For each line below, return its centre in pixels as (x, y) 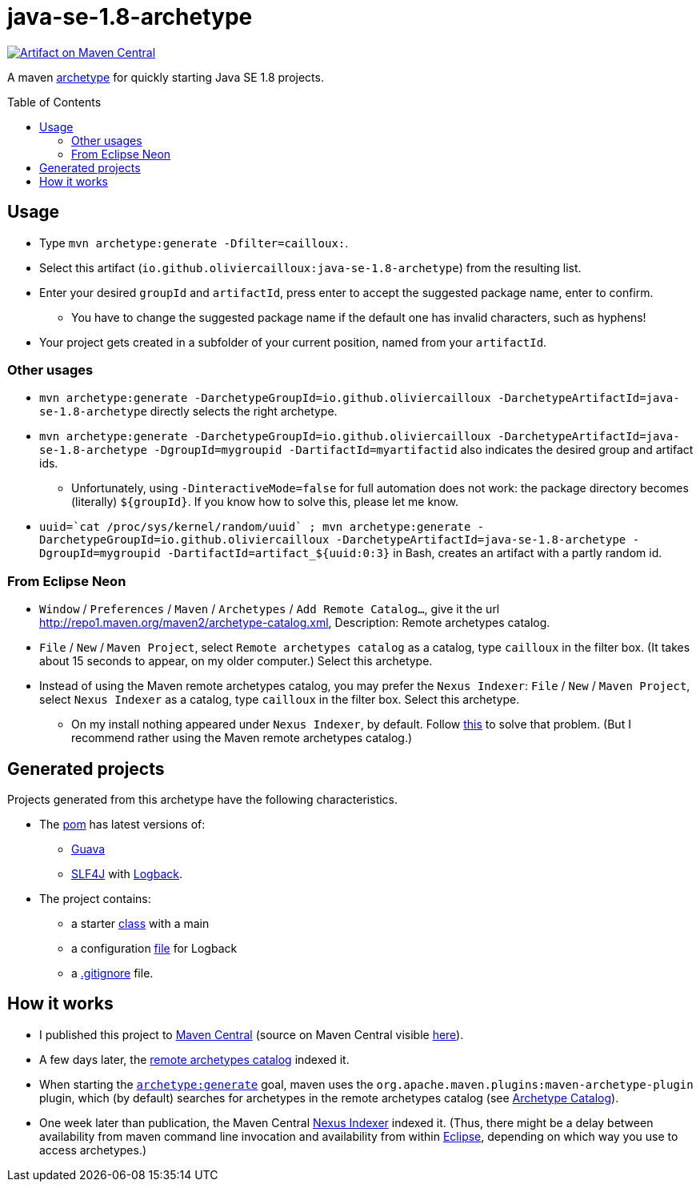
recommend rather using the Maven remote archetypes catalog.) (242, 738)
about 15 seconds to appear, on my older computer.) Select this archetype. (236, 661)
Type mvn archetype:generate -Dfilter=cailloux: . (194, 243)
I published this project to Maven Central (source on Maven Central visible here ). (252, 1034)
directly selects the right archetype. (244, 411)
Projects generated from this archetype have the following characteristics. (203, 799)
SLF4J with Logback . (127, 873)
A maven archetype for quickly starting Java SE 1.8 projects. (166, 77)
